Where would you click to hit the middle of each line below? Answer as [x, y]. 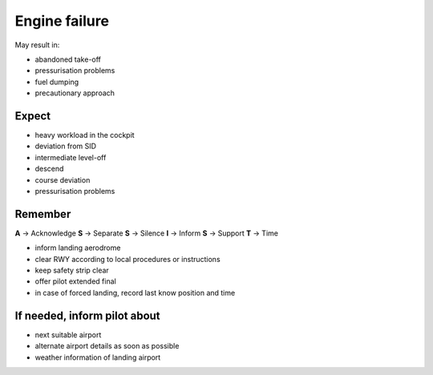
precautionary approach [75, 93]
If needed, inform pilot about [87, 315]
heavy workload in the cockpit [85, 135]
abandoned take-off [68, 59]
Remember [43, 214]
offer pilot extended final [75, 281]
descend [49, 169]
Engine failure [62, 21]
